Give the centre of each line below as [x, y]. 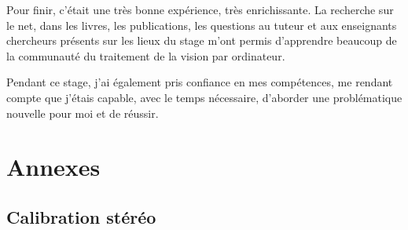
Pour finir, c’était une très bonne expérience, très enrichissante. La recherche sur [200, 9]
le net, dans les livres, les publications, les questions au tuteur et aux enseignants [202, 25]
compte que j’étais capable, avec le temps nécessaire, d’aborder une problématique [204, 97]
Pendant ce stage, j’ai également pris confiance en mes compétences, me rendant [200, 82]
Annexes [53, 167]
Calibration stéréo [81, 216]
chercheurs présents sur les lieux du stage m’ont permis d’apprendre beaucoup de [202, 40]
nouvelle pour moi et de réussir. [83, 113]
